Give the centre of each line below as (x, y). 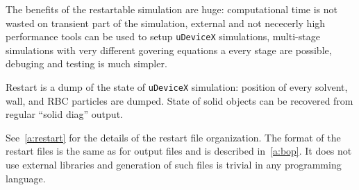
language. (26, 178)
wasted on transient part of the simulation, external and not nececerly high (166, 23)
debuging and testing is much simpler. (86, 63)
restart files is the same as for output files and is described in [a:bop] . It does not (179, 151)
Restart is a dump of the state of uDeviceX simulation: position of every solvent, (177, 87)
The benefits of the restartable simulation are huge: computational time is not (172, 9)
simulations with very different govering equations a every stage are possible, (169, 50)
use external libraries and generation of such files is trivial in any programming (174, 165)
